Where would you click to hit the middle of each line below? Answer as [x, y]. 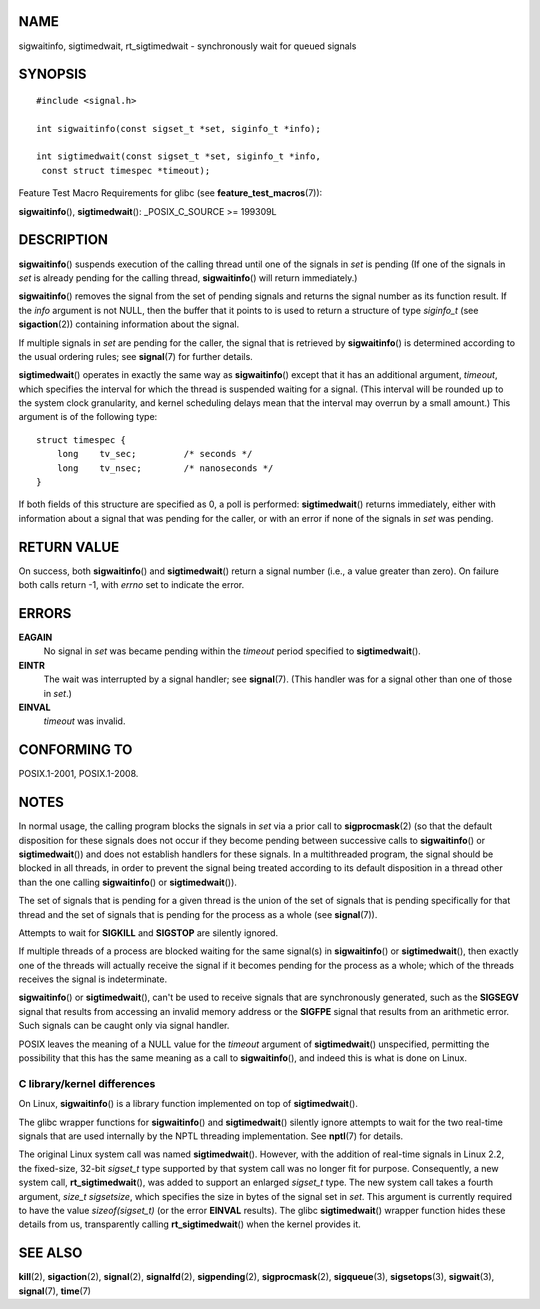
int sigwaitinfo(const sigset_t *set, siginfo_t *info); [179, 128]
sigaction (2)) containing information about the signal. [129, 324]
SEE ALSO [50, 1253]
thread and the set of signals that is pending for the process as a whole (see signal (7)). [198, 914]
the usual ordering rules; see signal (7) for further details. [136, 356]
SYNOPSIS [52, 74]
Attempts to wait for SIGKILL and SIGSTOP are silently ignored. [148, 932]
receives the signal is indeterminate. [93, 979]
